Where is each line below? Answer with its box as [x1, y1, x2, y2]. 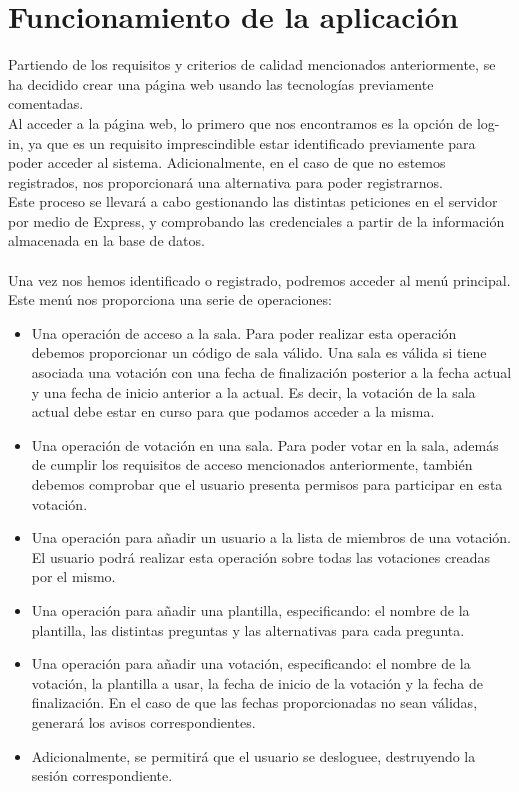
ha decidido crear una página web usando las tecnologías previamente [8, 73, 434, 94]
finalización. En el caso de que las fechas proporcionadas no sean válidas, [31, 692, 478, 713]
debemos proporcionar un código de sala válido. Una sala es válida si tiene [31, 342, 487, 363]
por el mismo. [31, 566, 116, 587]
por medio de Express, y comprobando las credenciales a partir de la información [8, 210, 505, 231]
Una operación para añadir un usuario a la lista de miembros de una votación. [31, 527, 511, 548]
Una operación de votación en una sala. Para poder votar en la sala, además [31, 434, 499, 455]
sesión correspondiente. [31, 765, 173, 786]
